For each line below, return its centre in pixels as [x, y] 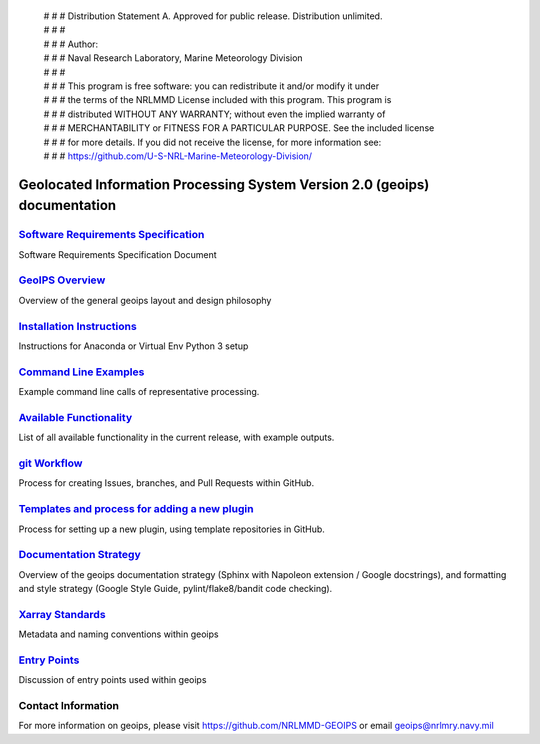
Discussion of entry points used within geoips [112, 680]
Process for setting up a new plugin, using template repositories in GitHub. [171, 529]
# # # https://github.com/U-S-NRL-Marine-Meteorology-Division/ [178, 156]
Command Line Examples [81, 372]
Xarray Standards [62, 614]
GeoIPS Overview [62, 280]
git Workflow [50, 463]
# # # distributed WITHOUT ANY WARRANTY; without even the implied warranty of [214, 114]
